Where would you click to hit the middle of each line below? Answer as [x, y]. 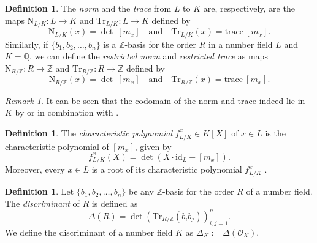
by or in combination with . [67, 112]
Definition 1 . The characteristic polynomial [89, 133]
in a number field [240, 44]
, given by [153, 146]
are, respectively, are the [249, 8]
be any [141, 191]
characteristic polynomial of [57, 146]
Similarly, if [27, 44]
